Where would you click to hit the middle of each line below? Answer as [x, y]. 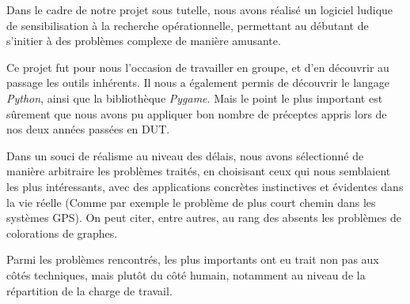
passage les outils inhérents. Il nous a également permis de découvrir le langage [198, 83]
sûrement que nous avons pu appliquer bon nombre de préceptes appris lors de [197, 113]
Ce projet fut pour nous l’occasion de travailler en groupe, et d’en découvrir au [198, 67]
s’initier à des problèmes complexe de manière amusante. [144, 41]
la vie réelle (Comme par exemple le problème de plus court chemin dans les [191, 202]
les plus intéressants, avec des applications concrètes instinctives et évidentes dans [205, 186]
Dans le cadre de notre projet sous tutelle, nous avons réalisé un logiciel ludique [200, 9]
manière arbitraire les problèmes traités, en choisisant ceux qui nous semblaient [199, 171]
